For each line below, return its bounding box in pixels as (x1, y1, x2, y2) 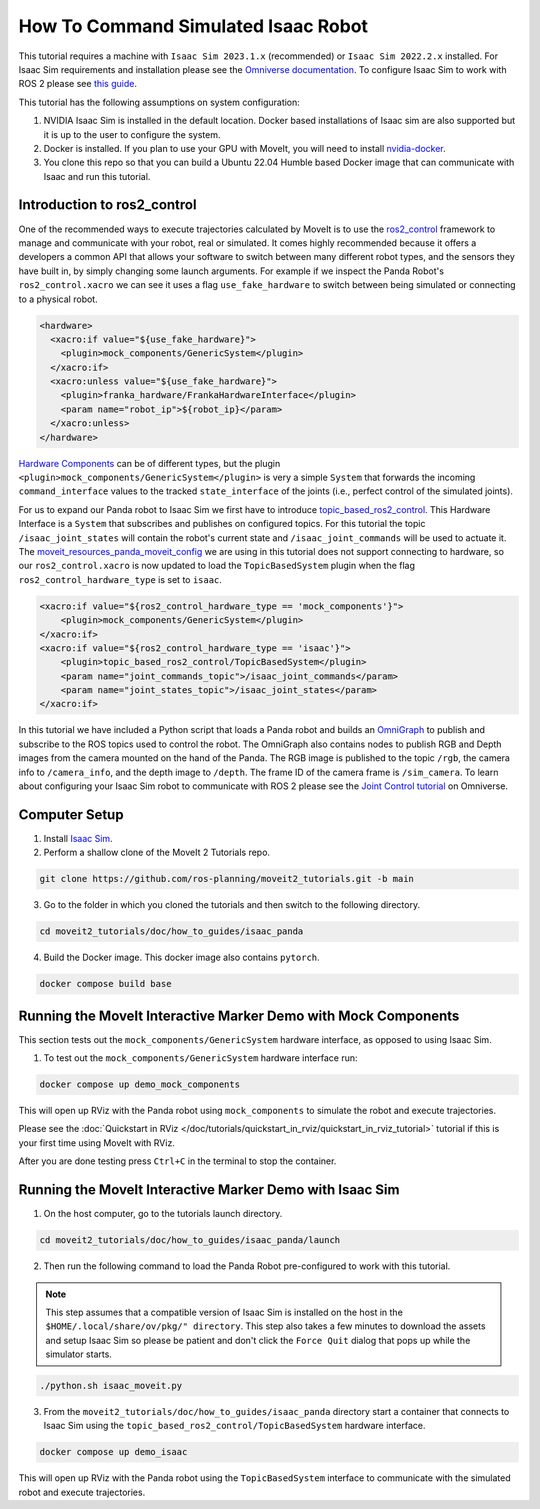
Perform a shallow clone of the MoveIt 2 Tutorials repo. (43, 846, 270, 859)
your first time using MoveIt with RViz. (18, 1136, 175, 1149)
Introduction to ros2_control (18, 196, 197, 214)
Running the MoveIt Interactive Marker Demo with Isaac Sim (18, 1181, 400, 1199)
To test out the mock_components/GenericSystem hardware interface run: (43, 1052, 359, 1064)
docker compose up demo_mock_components (39, 1079, 240, 1090)
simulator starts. (45, 1348, 112, 1360)
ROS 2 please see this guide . (18, 78, 137, 90)
